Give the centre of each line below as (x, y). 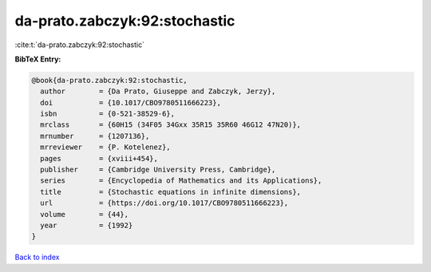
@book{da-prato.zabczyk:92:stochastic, (109, 80)
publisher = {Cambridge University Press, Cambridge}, (158, 170)
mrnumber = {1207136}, (95, 136)
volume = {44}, (85, 214)
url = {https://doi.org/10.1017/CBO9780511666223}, (164, 203)
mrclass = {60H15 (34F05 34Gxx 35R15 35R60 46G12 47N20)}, (171, 125)
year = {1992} (87, 225)
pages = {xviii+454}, (99, 158)
